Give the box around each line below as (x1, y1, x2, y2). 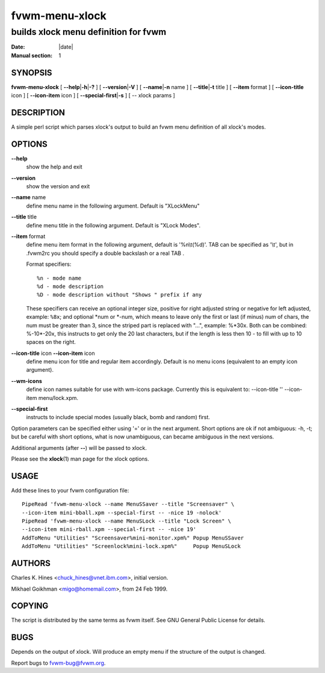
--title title (11, 214, 37, 221)
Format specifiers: (26, 260, 72, 268)
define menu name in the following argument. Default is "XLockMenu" (26, 202, 200, 209)
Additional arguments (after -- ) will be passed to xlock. (11, 444, 147, 451)
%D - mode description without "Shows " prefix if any (37, 292, 202, 298)
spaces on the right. (26, 339, 76, 346)
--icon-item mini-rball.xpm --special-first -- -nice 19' (22, 526, 197, 533)
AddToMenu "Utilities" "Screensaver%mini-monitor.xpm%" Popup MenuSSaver (22, 534, 244, 541)
